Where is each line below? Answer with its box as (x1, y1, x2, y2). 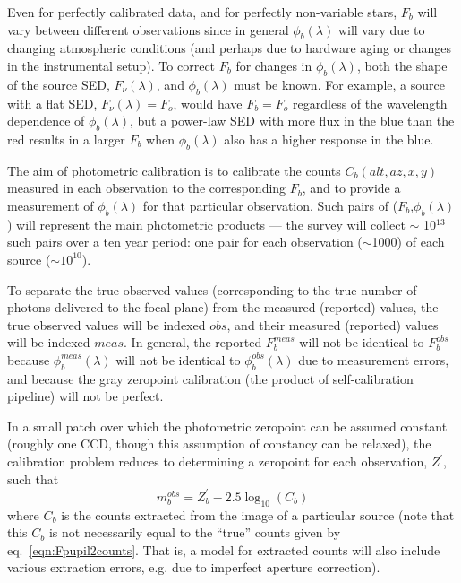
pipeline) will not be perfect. (7, 387, 164, 405)
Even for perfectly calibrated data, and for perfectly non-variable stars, (7, 3, 397, 21)
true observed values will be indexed (7, 315, 206, 334)
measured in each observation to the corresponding (7, 178, 286, 197)
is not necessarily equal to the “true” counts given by (48, 523, 341, 542)
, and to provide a (302, 178, 401, 197)
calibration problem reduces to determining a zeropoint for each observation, (7, 452, 428, 471)
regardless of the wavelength (293, 93, 448, 112)
